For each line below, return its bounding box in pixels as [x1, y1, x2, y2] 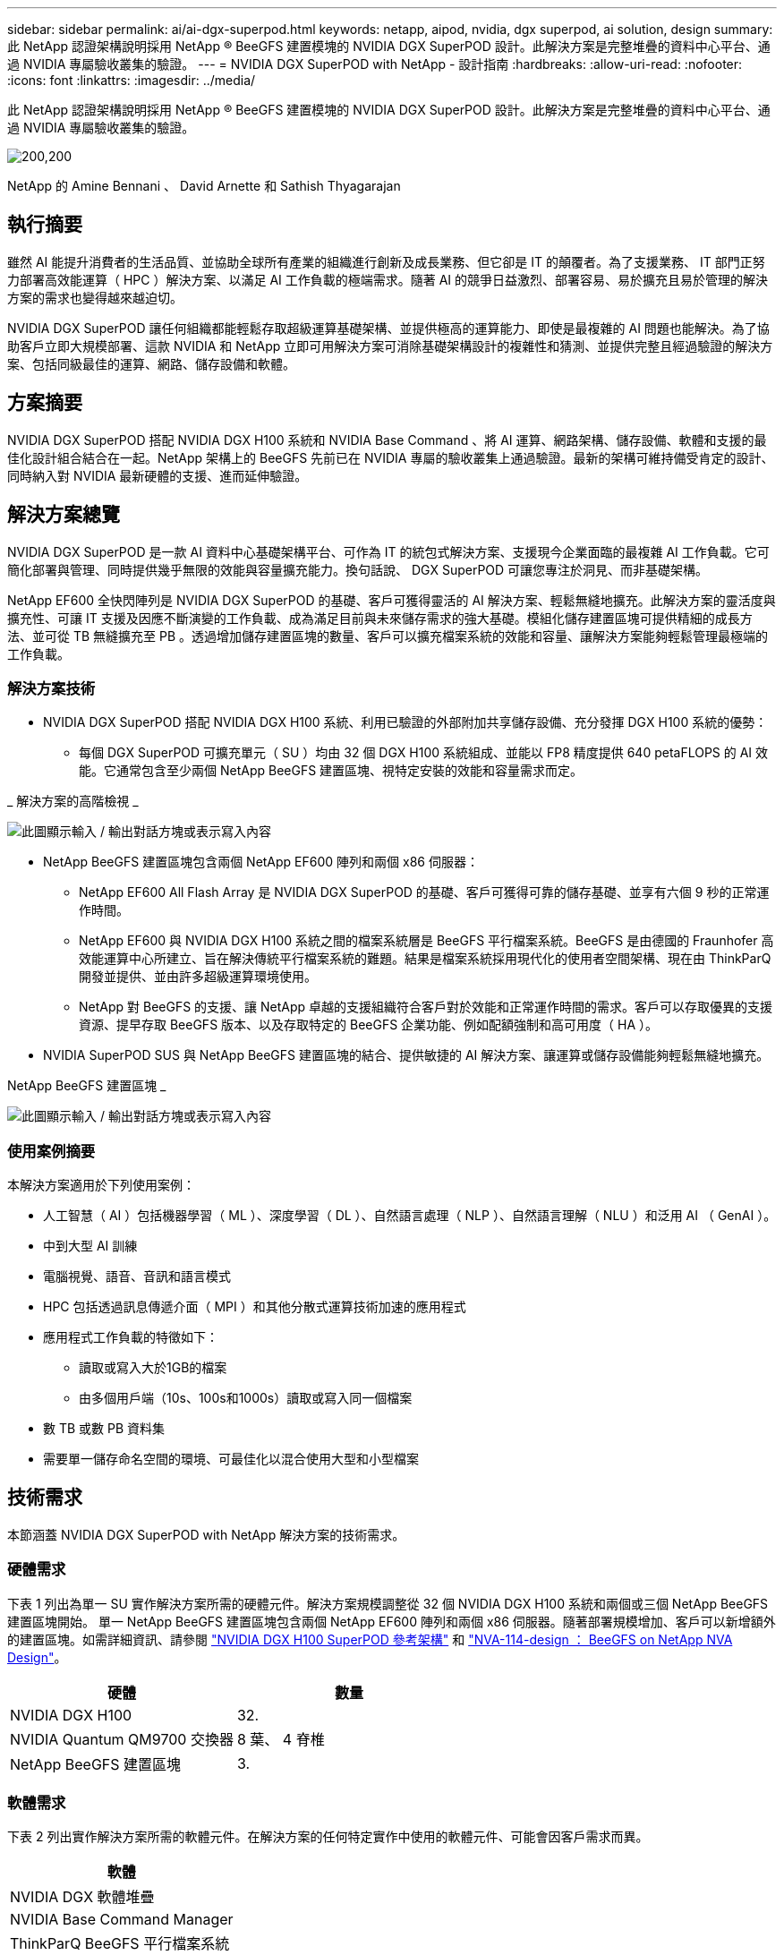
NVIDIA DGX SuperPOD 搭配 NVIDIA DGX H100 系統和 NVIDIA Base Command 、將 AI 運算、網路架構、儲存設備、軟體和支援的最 [7, 431, 767, 448]
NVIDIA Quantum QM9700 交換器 [10, 1729, 234, 1748]
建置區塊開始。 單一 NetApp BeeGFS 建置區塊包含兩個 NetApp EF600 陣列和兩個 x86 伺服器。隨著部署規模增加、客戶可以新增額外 [7, 1613, 776, 1629]
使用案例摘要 [7, 1141, 96, 1160]
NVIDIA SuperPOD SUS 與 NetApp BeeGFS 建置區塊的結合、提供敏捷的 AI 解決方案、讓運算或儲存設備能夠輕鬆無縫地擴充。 [43, 1047, 770, 1063]
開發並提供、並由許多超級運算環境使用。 [79, 969, 317, 985]
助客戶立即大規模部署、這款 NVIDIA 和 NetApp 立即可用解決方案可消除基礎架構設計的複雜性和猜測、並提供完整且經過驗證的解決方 [7, 337, 773, 354]
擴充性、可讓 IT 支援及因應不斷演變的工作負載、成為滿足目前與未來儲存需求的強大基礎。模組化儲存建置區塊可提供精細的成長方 [7, 610, 753, 626]
